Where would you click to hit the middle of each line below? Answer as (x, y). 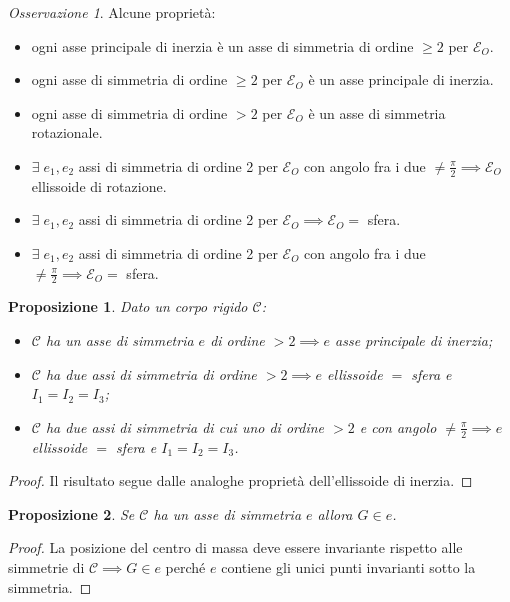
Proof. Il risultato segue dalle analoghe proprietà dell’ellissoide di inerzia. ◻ (240, 480)
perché (185, 566)
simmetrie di (46, 566)
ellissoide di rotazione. (99, 185)
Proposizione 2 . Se (71, 513)
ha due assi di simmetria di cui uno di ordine (185, 426)
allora (335, 513)
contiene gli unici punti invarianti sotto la (348, 566)
